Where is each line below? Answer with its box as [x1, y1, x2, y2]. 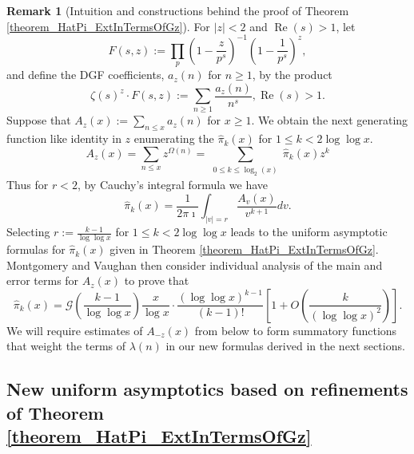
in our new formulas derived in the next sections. [165, 338, 405, 354]
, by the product [252, 66, 332, 83]
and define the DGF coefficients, [6, 66, 165, 83]
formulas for [6, 241, 66, 258]
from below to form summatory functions [194, 322, 397, 338]
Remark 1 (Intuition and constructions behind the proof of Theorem [6, 2, 349, 18]
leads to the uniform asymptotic [230, 223, 388, 240]
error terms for [6, 272, 79, 289]
